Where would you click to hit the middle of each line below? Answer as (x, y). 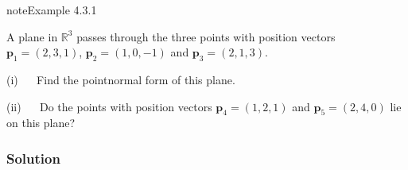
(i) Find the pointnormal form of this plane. (121, 79)
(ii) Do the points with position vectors (109, 106)
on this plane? (41, 123)
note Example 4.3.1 (52, 10)
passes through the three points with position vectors (206, 36)
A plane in (32, 36)
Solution (33, 158)
